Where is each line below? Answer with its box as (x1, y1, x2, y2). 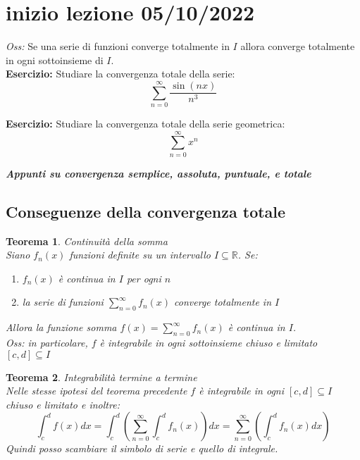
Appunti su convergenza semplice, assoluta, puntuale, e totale (6, 166, 311, 180)
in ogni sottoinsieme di (6, 52, 104, 67)
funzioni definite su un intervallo (69, 247, 211, 262)
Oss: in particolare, (6, 335, 88, 349)
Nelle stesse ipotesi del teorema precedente (6, 383, 187, 398)
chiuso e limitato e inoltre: (6, 397, 120, 411)
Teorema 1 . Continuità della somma (6, 233, 168, 248)
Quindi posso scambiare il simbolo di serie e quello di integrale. (6, 441, 278, 456)
